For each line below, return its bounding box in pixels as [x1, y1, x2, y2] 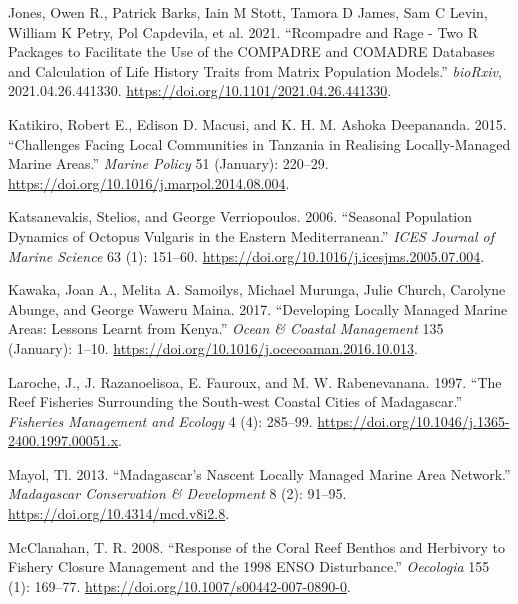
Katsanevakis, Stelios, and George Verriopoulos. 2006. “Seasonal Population [8, 206, 473, 227]
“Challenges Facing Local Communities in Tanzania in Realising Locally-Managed [8, 133, 511, 154]
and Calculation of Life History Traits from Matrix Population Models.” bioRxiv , [8, 60, 502, 81]
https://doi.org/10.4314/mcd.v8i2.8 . [8, 503, 230, 524]
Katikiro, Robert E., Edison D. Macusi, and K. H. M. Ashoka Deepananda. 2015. [8, 113, 507, 134]
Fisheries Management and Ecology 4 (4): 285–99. [8, 410, 313, 431]
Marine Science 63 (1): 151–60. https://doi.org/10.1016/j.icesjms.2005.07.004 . [8, 245, 485, 266]
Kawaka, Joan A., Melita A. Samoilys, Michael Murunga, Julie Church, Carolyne [8, 279, 506, 300]
